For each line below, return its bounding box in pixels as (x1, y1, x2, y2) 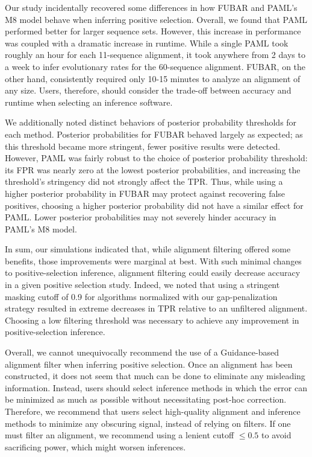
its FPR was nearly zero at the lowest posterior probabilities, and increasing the (5, 163, 301, 176)
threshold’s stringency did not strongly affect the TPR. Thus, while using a (5, 175, 283, 188)
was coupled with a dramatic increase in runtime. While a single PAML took (5, 36, 289, 49)
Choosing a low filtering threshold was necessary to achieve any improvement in (5, 313, 299, 326)
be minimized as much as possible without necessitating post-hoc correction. (5, 393, 287, 406)
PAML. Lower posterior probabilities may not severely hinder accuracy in (5, 211, 276, 223)
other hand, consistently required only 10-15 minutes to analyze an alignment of (5, 72, 301, 85)
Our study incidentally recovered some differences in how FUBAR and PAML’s (5, 1, 298, 13)
